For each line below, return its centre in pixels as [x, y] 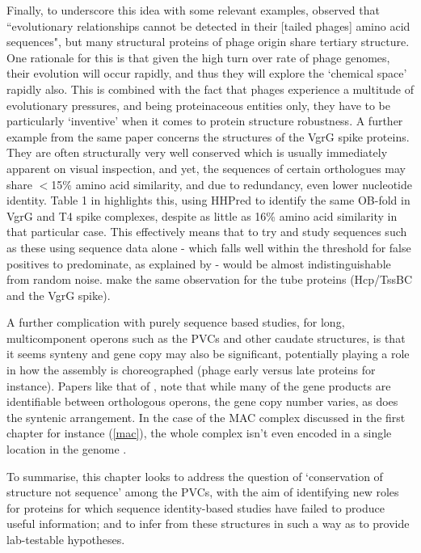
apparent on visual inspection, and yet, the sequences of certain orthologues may [206, 168]
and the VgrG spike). [59, 295]
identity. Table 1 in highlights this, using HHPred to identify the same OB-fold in [208, 200]
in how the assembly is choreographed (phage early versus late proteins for [191, 370]
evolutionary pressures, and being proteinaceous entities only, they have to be [199, 105]
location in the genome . [67, 449]
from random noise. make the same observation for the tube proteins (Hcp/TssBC [210, 279]
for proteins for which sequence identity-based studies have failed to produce [196, 507]
